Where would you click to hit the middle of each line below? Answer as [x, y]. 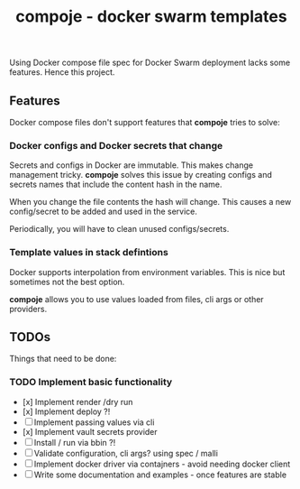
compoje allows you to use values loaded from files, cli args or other [136, 299]
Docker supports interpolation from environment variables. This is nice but [147, 272]
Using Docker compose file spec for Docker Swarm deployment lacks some [150, 63]
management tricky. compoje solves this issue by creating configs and [141, 175]
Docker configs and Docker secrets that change [116, 145]
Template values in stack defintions [89, 253]
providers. [28, 309]
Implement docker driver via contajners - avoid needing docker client [162, 464]
